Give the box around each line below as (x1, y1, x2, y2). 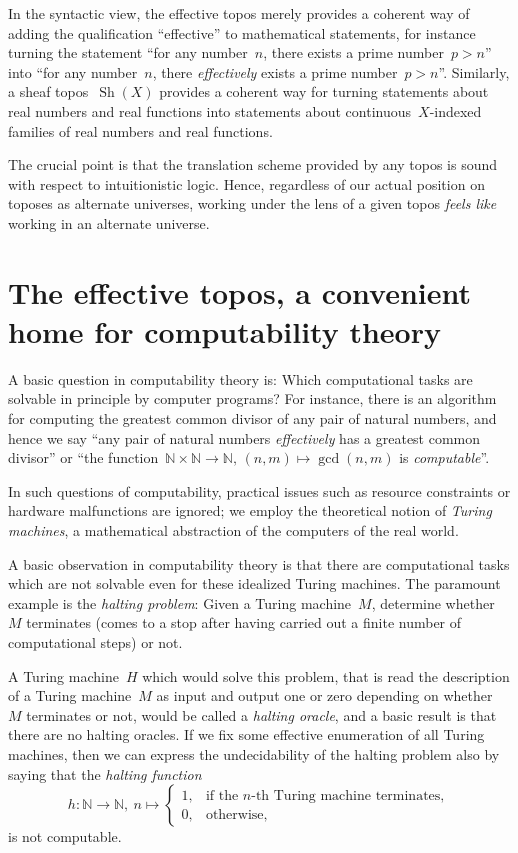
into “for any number (8, 61, 138, 82)
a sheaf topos (8, 81, 89, 102)
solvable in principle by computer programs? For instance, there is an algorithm (8, 388, 497, 409)
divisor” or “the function (8, 447, 159, 468)
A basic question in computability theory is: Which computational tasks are (8, 368, 473, 389)
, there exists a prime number (263, 42, 444, 63)
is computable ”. (399, 447, 490, 468)
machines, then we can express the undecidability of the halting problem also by (8, 743, 500, 764)
